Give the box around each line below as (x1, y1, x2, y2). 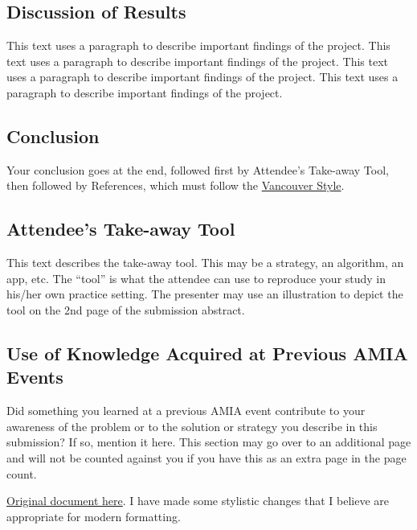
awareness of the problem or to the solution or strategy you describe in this (6, 417, 378, 434)
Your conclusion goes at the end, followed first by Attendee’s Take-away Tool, (6, 161, 389, 178)
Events (6, 364, 63, 389)
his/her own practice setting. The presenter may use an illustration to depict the (6, 286, 403, 302)
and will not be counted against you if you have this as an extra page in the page (6, 449, 407, 466)
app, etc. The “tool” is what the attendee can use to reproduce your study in (6, 269, 386, 286)
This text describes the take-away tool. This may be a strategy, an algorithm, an (6, 254, 404, 271)
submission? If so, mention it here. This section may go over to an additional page (6, 433, 411, 450)
